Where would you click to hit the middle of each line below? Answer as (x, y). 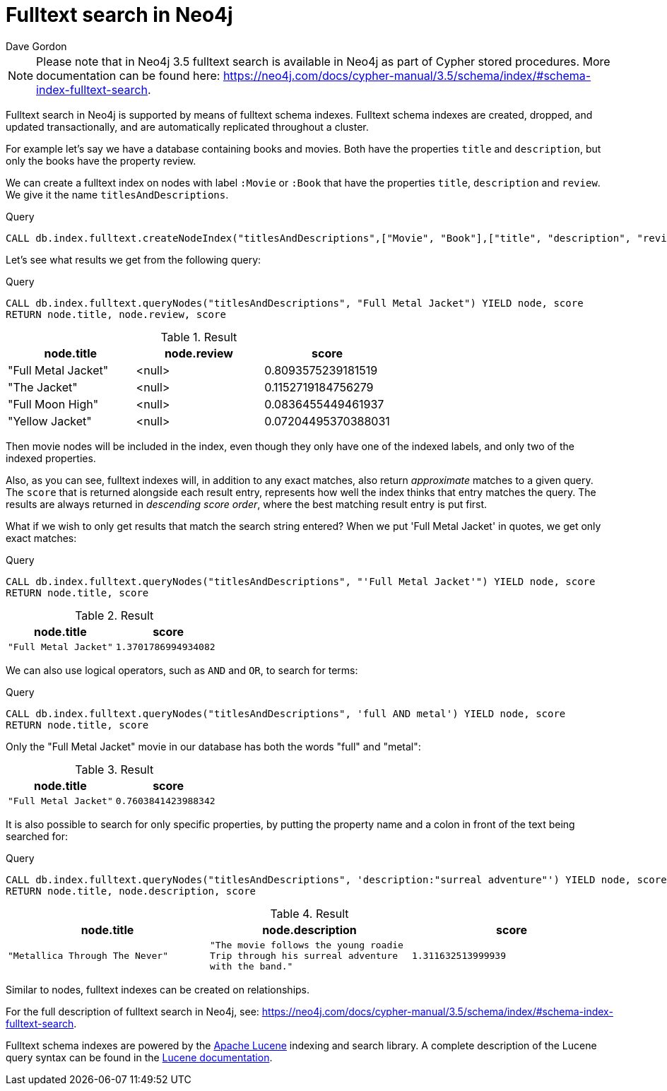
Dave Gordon (36, 46)
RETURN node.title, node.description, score (131, 891)
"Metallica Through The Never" (88, 955)
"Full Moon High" (53, 404)
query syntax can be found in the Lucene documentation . (139, 1057)
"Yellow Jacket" (50, 421)
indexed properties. (51, 458)
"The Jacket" (43, 387)
